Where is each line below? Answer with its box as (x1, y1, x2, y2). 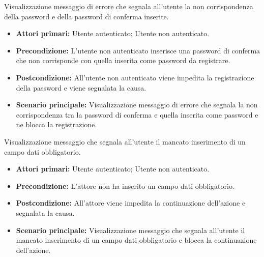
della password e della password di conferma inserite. (4, 11, 169, 21)
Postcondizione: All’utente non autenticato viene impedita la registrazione (16, 72, 254, 82)
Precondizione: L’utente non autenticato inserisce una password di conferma (16, 45, 260, 55)
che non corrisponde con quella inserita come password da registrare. (16, 55, 230, 66)
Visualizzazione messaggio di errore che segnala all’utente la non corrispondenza (4, 1, 253, 11)
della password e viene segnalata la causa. (16, 82, 146, 93)
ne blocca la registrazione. (16, 119, 97, 130)
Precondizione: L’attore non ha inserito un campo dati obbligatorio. (16, 180, 234, 191)
